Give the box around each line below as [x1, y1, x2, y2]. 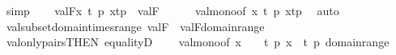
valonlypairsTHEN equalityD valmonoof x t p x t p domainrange [6, 33, 390, 50]
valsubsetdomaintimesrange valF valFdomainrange [6, 18, 265, 34]
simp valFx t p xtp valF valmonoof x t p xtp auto [6, 2, 339, 18]
